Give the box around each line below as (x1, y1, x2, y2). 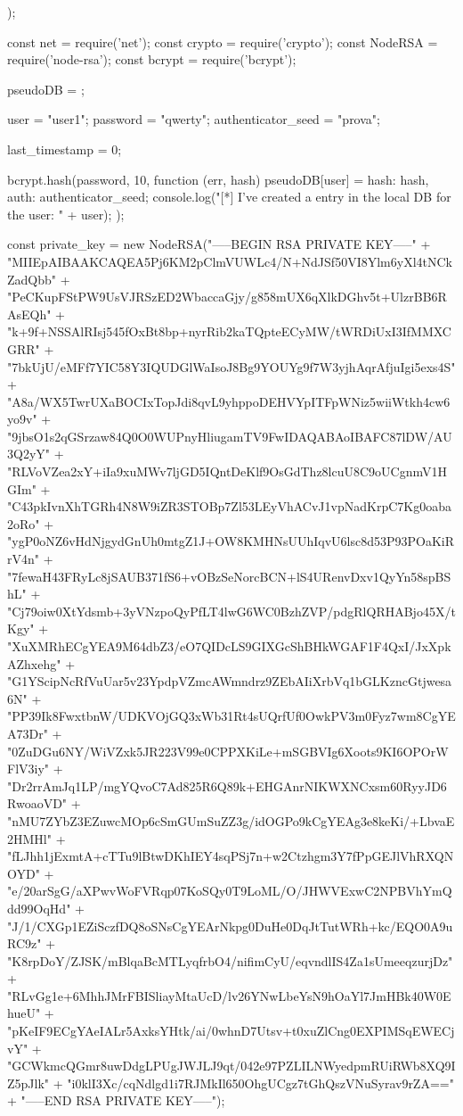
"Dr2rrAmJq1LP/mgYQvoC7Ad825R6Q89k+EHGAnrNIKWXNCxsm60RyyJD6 (7, 776, 447, 795)
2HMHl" (7, 829, 52, 847)
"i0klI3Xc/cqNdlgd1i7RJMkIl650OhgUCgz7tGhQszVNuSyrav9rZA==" (67, 1073, 454, 1092)
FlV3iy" (7, 759, 50, 778)
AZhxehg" (7, 654, 61, 673)
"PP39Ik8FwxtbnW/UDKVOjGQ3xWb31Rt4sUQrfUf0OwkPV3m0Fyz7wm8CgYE (7, 707, 456, 725)
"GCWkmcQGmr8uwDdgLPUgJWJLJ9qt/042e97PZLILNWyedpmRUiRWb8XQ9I (7, 1056, 456, 1075)
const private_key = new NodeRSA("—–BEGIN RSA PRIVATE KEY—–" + (7, 235, 431, 253)
